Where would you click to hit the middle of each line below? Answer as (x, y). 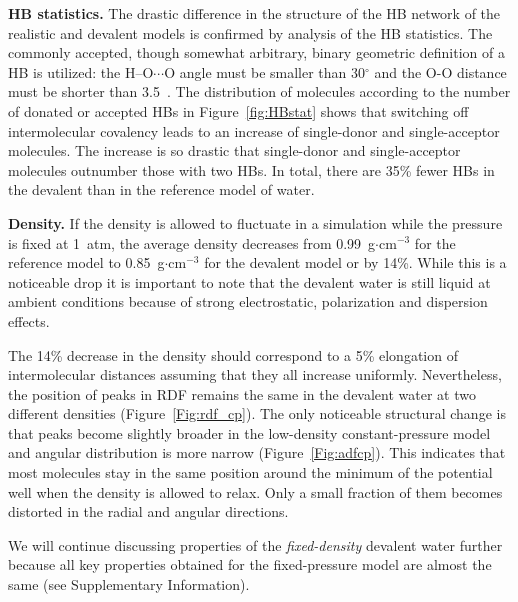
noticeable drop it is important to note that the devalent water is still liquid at (249, 281)
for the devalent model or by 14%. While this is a (355, 262)
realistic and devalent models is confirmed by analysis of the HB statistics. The (250, 32)
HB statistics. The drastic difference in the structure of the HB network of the (254, 13)
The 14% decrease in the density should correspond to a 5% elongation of (233, 354)
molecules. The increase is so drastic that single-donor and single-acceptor (234, 150)
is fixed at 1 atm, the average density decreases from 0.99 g (192, 242)
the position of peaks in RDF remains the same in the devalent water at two (242, 393)
